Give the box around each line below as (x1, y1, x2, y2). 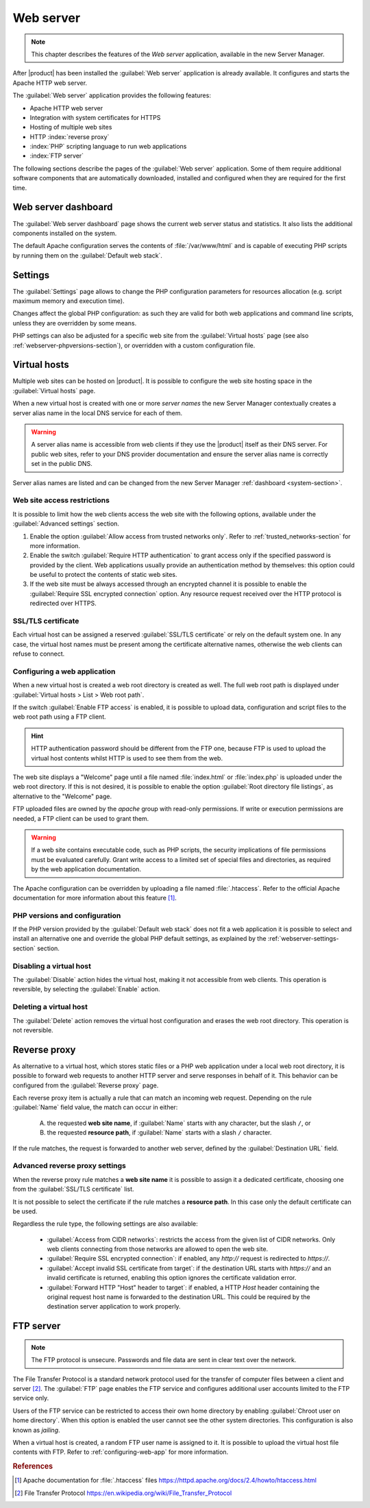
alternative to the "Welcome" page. (12, 792, 112, 800)
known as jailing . (12, 1426, 61, 1434)
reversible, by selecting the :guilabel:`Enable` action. (12, 985, 160, 993)
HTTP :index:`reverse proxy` (29, 132, 110, 140)
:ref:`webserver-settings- (267, 935, 339, 943)
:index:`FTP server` (29, 151, 84, 160)
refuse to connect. (12, 650, 65, 658)
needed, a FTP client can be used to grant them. (12, 814, 149, 822)
